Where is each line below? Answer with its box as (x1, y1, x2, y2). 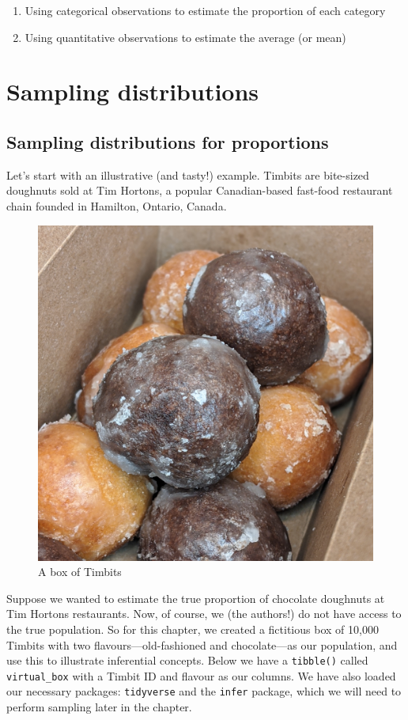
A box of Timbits (38, 563, 122, 580)
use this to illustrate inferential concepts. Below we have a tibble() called (6, 652, 368, 669)
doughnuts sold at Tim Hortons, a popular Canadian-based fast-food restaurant (6, 182, 393, 199)
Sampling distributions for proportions (6, 129, 329, 153)
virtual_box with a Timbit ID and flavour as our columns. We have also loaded (6, 667, 396, 684)
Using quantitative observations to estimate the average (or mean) (25, 28, 346, 45)
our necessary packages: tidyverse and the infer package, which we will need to (6, 683, 402, 699)
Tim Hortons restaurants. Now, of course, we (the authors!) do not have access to (6, 605, 402, 622)
